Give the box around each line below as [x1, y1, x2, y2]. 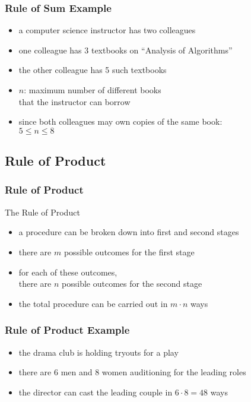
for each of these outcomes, [18, 265, 117, 278]
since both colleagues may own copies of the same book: [18, 115, 223, 128]
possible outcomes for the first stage [63, 245, 195, 258]
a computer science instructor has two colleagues [18, 24, 196, 36]
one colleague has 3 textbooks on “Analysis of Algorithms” [18, 43, 233, 56]
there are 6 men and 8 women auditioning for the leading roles [18, 366, 246, 378]
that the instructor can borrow [18, 95, 131, 107]
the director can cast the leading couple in [18, 385, 173, 398]
